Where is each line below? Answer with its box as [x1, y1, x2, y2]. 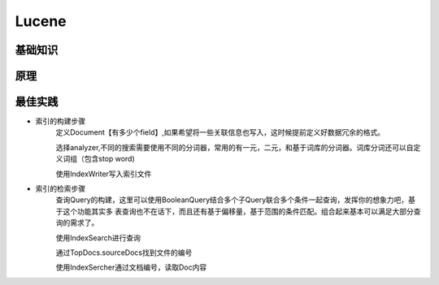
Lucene [15, 12, 67, 30]
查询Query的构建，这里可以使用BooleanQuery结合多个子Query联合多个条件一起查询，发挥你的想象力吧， [55, 195, 409, 205]
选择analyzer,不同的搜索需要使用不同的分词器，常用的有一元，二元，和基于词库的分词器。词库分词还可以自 [55, 142, 414, 152]
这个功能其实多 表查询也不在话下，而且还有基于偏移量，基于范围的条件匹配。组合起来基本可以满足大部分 [62, 206, 414, 216]
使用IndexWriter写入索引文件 [55, 169, 152, 179]
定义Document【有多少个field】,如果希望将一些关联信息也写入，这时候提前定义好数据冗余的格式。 [55, 127, 385, 137]
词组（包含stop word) [62, 154, 136, 164]
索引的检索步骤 [35, 184, 85, 194]
